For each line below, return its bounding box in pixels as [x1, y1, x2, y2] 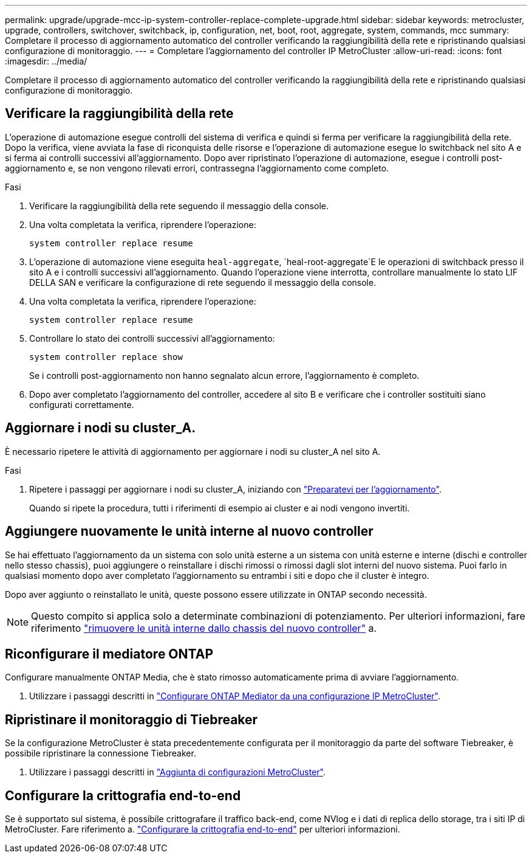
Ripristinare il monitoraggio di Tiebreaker [5, 711, 258, 727]
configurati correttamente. [29, 399, 134, 410]
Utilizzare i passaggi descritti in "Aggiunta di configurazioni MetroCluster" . [29, 767, 326, 778]
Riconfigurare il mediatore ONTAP [5, 646, 213, 662]
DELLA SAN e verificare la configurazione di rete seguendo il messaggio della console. [29, 277, 377, 288]
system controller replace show [29, 351, 183, 362]
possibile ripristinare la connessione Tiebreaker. [5, 748, 196, 759]
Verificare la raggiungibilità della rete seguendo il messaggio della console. [29, 200, 329, 211]
